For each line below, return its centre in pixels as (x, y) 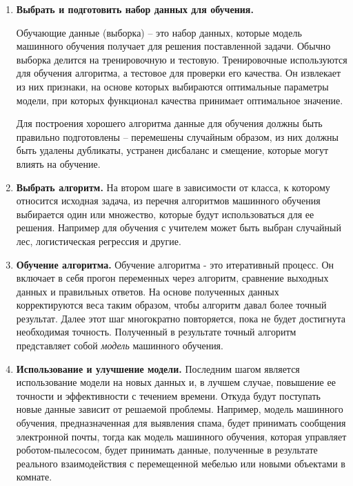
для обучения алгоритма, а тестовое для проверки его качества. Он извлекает (179, 73)
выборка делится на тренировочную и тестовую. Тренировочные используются (182, 59)
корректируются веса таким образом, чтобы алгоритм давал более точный (171, 305)
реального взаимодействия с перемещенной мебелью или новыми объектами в (181, 463)
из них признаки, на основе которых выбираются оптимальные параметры (172, 86)
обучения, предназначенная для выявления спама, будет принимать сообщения (181, 423)
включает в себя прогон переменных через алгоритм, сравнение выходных (172, 278)
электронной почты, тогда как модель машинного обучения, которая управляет (181, 436)
